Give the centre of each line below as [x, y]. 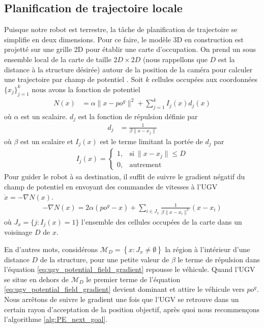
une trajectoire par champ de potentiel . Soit [74, 79]
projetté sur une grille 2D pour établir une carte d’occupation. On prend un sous [130, 49]
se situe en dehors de [37, 279]
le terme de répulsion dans [219, 259]
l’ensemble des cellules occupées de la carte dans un [162, 221]
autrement [145, 165]
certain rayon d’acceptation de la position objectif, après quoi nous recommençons [132, 309]
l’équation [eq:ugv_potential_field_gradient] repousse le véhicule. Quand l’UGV [130, 269]
